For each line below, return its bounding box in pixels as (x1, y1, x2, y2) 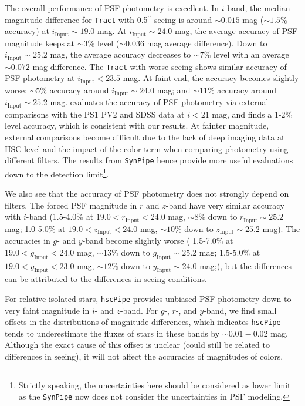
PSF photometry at (5, 72, 75, 84)
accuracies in (5, 234, 50, 247)
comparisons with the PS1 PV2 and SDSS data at (5, 108, 185, 120)
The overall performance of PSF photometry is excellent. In (5, 2, 219, 14)
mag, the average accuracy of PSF (174, 25, 297, 37)
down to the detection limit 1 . (5, 166, 109, 180)
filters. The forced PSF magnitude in (5, 199, 137, 211)
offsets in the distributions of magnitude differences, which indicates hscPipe (5, 316, 281, 328)
